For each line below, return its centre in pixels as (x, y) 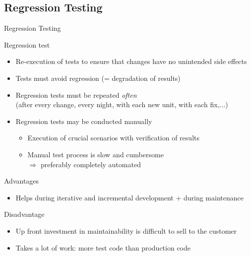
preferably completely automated (91, 164)
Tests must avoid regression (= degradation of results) (98, 78)
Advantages (22, 181)
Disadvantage (24, 214)
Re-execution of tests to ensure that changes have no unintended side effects (131, 61)
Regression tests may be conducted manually (84, 121)
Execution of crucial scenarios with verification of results (113, 138)
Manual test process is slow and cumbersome (95, 154)
